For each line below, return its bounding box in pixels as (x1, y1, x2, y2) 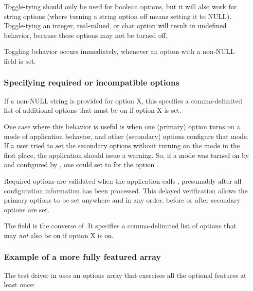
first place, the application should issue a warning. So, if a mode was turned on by (4, 150, 249, 160)
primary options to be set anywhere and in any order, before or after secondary (4, 195, 240, 205)
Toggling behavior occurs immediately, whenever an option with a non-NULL (4, 46, 235, 56)
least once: (4, 279, 35, 290)
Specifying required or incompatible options (4, 76, 180, 88)
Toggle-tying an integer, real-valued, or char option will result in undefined (4, 20, 227, 31)
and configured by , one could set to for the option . (4, 159, 159, 170)
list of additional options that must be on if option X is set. (4, 105, 181, 115)
